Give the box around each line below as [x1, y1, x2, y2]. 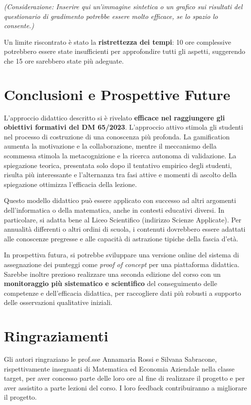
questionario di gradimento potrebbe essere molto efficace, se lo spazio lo [4, 11, 218, 21]
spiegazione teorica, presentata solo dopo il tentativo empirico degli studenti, [4, 160, 232, 170]
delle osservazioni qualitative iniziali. [4, 297, 113, 307]
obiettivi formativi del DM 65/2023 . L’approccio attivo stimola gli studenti [4, 122, 243, 132]
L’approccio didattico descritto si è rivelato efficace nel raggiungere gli [4, 112, 225, 122]
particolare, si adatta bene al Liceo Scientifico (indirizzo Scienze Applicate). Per [4, 214, 242, 224]
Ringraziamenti [4, 326, 108, 346]
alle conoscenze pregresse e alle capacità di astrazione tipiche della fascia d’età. [4, 233, 238, 243]
